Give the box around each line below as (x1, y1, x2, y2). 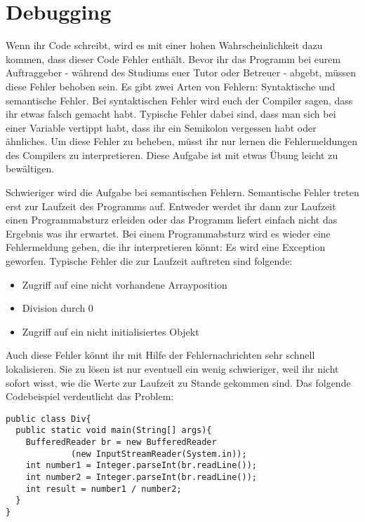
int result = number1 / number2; (25, 483, 182, 494)
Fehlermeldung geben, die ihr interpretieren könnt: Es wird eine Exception (6, 240, 326, 254)
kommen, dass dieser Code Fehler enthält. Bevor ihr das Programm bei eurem (6, 51, 341, 66)
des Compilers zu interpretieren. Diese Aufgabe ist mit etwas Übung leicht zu (6, 147, 338, 162)
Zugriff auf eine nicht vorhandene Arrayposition (22, 277, 227, 291)
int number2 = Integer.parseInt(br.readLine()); (25, 472, 257, 483)
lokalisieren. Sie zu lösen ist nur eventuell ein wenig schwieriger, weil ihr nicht (6, 362, 339, 376)
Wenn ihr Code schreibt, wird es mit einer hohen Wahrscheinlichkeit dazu (6, 38, 323, 53)
